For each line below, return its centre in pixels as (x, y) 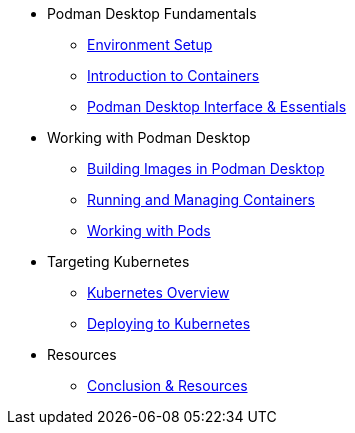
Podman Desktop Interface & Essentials (217, 106)
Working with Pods (149, 230)
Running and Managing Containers (201, 199)
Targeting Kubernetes (118, 261)
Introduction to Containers (173, 75)
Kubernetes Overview (158, 292)
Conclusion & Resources (167, 385)
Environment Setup (150, 44)
